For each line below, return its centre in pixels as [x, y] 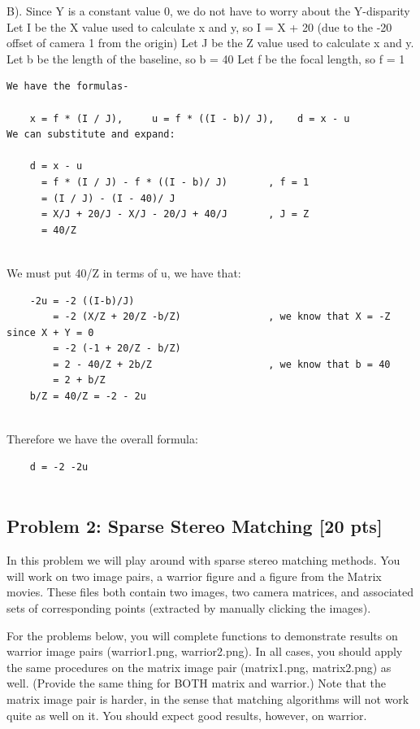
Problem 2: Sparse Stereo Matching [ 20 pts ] [195, 526]
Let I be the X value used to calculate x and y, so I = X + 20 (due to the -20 [199, 26]
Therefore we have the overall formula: [102, 439]
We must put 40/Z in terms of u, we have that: [124, 272]
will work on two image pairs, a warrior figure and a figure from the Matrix [194, 576]
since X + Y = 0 [50, 332]
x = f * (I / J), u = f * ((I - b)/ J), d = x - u [190, 118]
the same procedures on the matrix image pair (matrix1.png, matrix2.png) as [199, 667]
